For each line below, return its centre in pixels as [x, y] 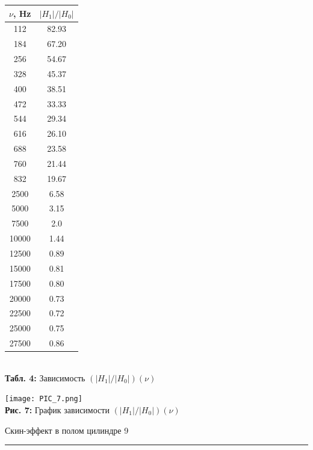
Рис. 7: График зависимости [57, 410]
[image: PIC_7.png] [44, 399]
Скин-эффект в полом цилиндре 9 [67, 430]
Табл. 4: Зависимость [45, 377]
